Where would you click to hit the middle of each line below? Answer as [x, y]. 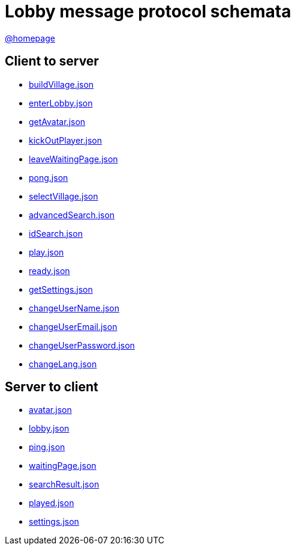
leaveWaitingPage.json [73, 159]
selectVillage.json [64, 196]
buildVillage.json [61, 84]
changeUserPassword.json [82, 345]
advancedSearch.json [72, 215]
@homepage [30, 38]
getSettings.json [61, 289]
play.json [46, 252]
